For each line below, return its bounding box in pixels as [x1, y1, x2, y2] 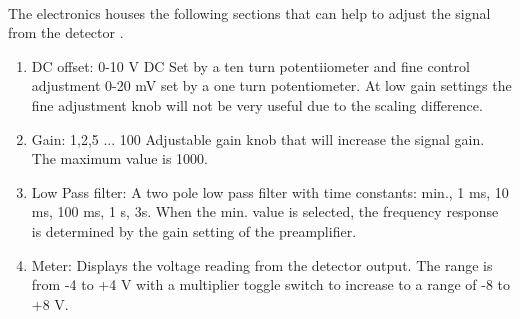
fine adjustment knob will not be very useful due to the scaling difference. [31, 94, 483, 115]
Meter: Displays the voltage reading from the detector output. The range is [31, 254, 493, 275]
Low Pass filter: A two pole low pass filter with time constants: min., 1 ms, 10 [31, 181, 509, 202]
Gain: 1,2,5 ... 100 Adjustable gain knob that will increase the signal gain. [31, 128, 485, 149]
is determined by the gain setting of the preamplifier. [31, 220, 357, 241]
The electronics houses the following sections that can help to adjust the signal [8, 2, 491, 23]
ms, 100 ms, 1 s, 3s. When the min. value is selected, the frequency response [31, 201, 499, 222]
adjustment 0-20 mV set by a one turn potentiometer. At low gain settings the [31, 75, 512, 96]
